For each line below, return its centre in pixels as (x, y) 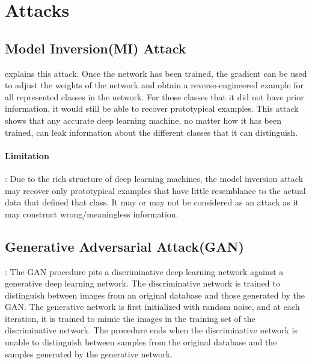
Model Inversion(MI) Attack (96, 48)
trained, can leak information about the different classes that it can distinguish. (151, 132)
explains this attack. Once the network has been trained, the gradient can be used (156, 73)
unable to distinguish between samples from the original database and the (141, 342)
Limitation (27, 155)
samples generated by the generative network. (89, 353)
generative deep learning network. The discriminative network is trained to (142, 283)
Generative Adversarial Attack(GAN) (124, 246)
